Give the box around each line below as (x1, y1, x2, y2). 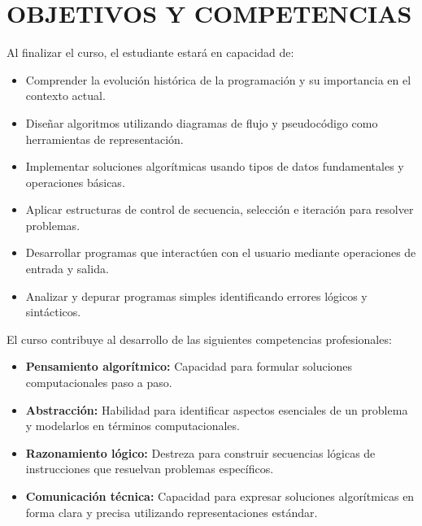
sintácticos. (25, 303, 81, 320)
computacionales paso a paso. (25, 374, 172, 391)
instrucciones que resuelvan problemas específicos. (25, 460, 274, 477)
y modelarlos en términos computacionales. (25, 417, 240, 434)
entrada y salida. (25, 260, 109, 277)
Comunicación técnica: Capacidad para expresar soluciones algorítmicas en (25, 488, 415, 504)
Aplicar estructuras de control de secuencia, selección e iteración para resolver (25, 201, 414, 218)
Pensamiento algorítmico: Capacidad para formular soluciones (25, 358, 353, 375)
